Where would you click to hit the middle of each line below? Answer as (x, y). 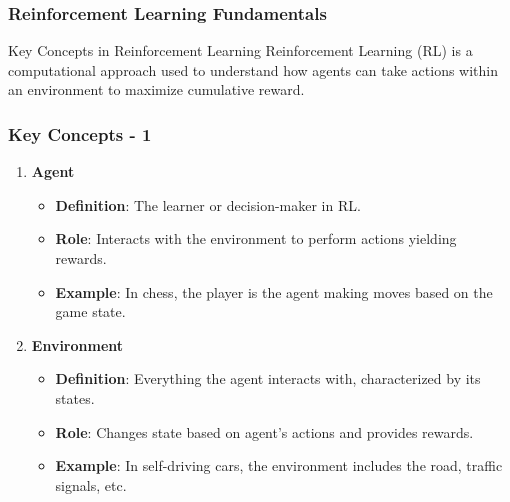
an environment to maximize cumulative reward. (156, 89)
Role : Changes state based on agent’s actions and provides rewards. (264, 431)
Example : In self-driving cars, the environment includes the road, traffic (279, 465)
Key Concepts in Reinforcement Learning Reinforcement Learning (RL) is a (240, 50)
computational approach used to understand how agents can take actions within (253, 69)
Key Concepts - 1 (80, 133)
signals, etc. (91, 484)
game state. (90, 311)
